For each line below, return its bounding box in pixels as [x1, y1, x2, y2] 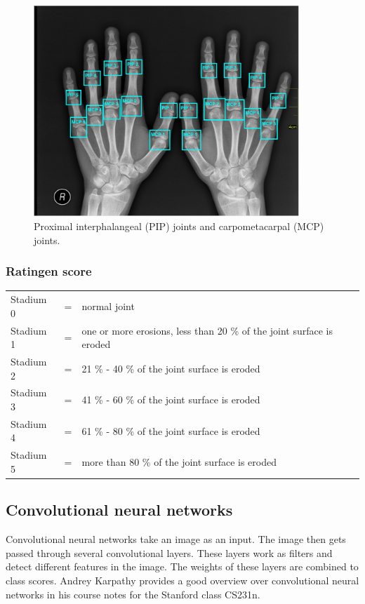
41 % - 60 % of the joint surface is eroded [81, 392, 260, 407]
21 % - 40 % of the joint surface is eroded [81, 361, 260, 375]
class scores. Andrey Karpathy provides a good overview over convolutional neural [6, 572, 359, 587]
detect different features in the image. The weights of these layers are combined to [6, 559, 359, 574]
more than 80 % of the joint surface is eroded [81, 455, 277, 469]
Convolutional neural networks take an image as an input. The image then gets [6, 532, 346, 546]
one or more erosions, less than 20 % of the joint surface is [81, 323, 333, 337]
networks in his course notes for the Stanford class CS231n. [6, 586, 260, 601]
